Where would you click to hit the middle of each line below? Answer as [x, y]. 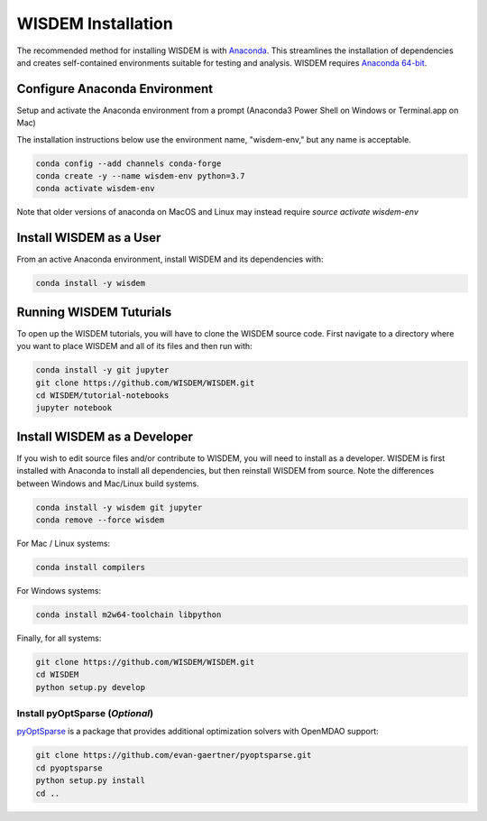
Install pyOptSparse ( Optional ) [85, 714]
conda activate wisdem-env [95, 189]
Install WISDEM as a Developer [105, 436]
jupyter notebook [74, 408]
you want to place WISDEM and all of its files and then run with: [134, 346]
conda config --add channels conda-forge [129, 163]
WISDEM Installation [95, 23]
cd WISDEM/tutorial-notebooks [102, 395]
